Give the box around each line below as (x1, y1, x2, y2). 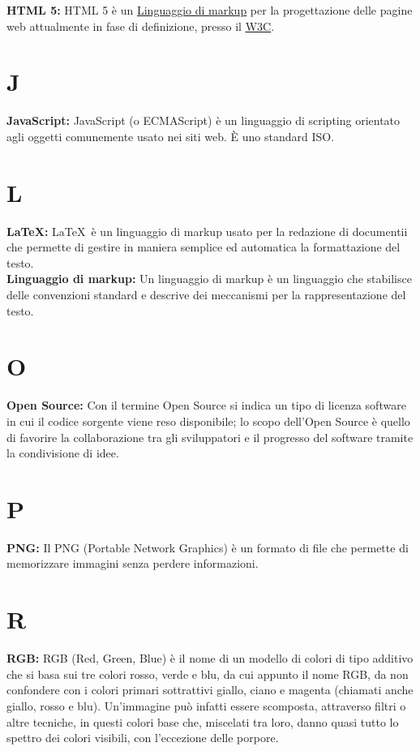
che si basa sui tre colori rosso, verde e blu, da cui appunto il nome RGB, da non (6, 665, 409, 682)
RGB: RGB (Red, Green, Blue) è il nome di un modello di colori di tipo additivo (6, 650, 414, 667)
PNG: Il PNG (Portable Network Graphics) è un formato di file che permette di (6, 539, 409, 556)
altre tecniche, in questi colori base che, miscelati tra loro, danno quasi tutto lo (6, 713, 399, 730)
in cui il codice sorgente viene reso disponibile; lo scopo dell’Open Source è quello (6, 412, 410, 429)
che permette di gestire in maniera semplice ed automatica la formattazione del (6, 238, 401, 255)
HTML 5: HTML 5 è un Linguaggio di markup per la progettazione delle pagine (6, 2, 413, 18)
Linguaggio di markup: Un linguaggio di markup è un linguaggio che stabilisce (6, 270, 412, 287)
